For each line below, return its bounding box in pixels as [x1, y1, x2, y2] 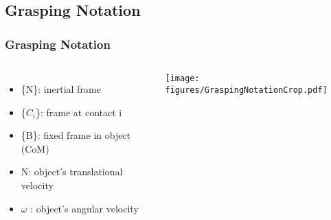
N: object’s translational [21, 164, 123, 179]
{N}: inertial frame [21, 82, 101, 96]
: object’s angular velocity [30, 201, 139, 215]
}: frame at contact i [35, 104, 122, 119]
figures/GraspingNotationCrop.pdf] [165, 85, 328, 95]
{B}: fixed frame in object [21, 128, 131, 142]
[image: [165, 74, 200, 83]
